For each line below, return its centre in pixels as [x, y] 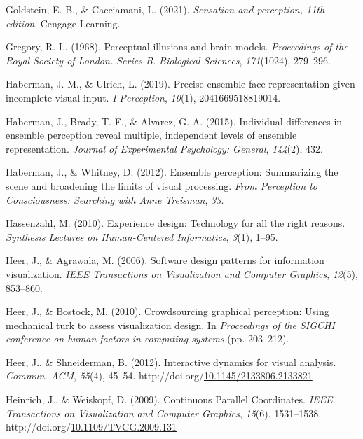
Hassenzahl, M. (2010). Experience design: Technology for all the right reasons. [176, 223]
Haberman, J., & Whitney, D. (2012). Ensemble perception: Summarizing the [172, 172]
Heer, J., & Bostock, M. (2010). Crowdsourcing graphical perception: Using [167, 311]
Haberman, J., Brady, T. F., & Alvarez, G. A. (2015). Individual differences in [174, 121]
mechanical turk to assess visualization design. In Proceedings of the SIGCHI [170, 325]
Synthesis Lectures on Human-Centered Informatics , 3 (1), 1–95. [142, 236]
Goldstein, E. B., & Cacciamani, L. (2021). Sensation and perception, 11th [165, 9]
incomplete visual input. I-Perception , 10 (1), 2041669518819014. [143, 97]
